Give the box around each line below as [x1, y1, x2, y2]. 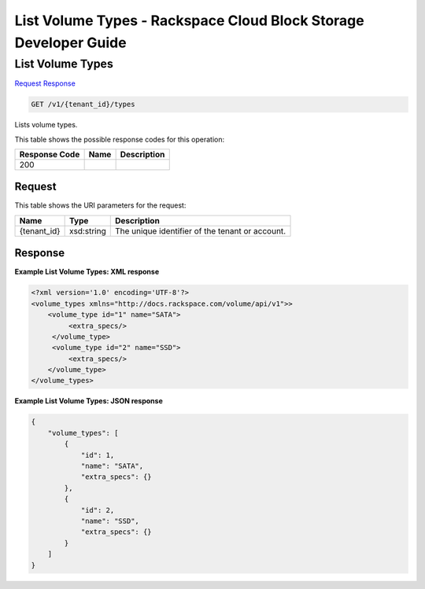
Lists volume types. [14, 120, 78, 130]
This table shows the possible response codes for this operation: [14, 134, 225, 144]
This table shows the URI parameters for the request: [14, 201, 187, 210]
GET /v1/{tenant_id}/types [31, 100, 135, 109]
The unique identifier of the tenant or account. [114, 225, 286, 236]
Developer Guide [14, 34, 127, 51]
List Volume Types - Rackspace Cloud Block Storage [14, 12, 365, 29]
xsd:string [68, 225, 106, 236]
